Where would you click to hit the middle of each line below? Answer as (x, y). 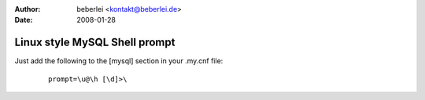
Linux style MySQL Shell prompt (95, 43)
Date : (24, 20)
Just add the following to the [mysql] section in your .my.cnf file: (119, 61)
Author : (28, 9)
